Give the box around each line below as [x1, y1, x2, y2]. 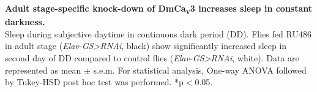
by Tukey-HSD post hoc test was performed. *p [5, 75, 184, 88]
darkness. [5, 15, 45, 28]
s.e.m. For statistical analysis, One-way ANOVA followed [93, 63, 307, 76]
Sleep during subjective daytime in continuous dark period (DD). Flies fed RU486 [5, 27, 311, 40]
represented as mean [5, 63, 81, 76]
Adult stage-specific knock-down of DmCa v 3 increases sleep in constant [5, 2, 313, 16]
